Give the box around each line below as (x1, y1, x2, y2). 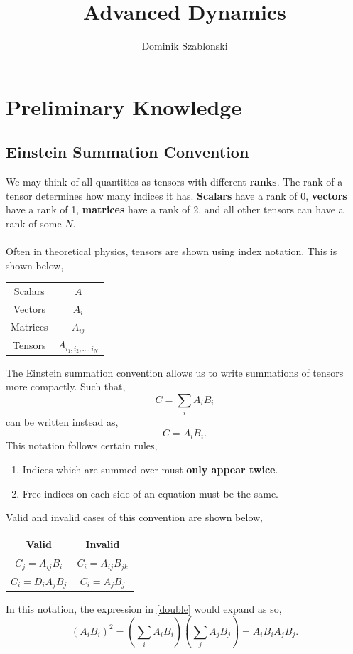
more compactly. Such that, (6, 379, 126, 394)
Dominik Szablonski (141, 38, 228, 53)
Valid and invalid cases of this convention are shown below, (6, 510, 264, 525)
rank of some (6, 215, 62, 230)
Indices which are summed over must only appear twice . (22, 461, 278, 476)
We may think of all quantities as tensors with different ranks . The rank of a (6, 174, 343, 189)
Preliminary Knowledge (6, 92, 242, 121)
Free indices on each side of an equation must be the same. (22, 486, 279, 500)
